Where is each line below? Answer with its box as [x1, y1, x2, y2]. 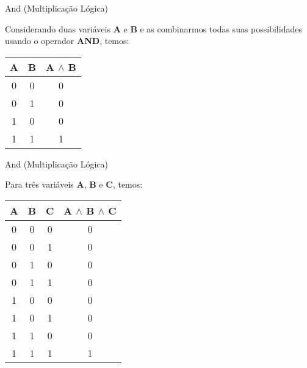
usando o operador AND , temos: [5, 34, 129, 47]
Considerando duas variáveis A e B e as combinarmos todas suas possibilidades [5, 22, 302, 35]
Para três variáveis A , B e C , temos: [5, 178, 143, 191]
